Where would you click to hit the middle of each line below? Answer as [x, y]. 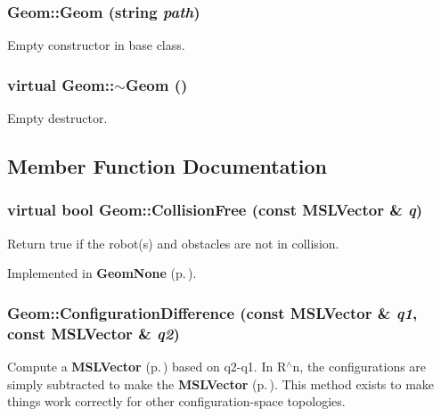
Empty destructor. [57, 118]
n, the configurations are [359, 366]
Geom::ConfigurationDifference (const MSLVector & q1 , [212, 312]
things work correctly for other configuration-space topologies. [176, 401]
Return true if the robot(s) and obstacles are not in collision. [173, 243]
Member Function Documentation [167, 166]
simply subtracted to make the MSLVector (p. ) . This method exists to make [221, 383]
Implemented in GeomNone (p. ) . [102, 273]
